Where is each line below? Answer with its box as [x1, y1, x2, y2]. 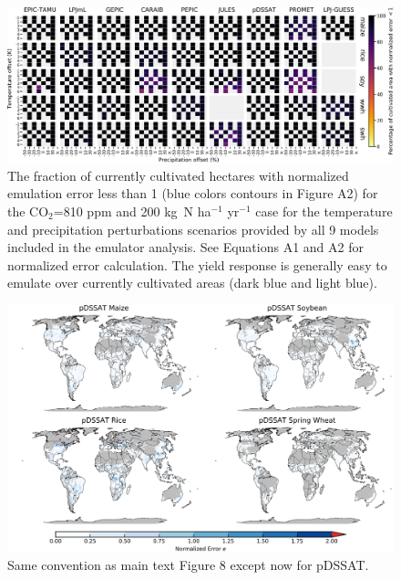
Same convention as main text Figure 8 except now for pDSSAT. [7, 554, 369, 574]
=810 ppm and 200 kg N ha [53, 201, 211, 220]
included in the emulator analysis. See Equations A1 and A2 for [7, 237, 364, 257]
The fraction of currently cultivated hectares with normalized [7, 165, 349, 185]
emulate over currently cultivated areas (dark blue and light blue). [7, 273, 377, 292]
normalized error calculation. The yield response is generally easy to [7, 255, 387, 274]
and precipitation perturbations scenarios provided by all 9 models [7, 219, 379, 238]
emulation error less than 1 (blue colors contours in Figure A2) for [7, 184, 378, 203]
